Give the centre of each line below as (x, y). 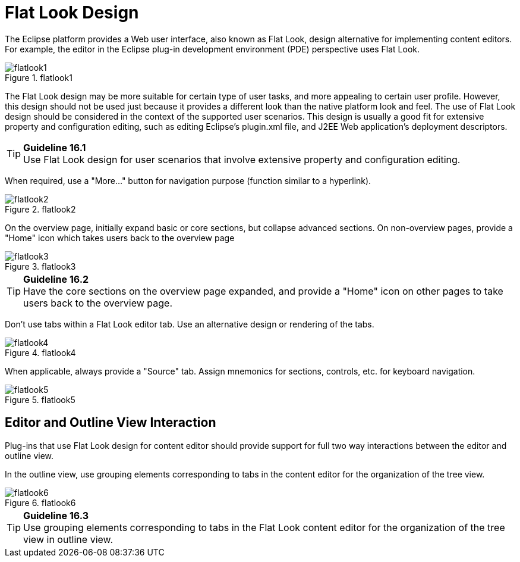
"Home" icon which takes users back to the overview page (120, 238)
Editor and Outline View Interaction (111, 423)
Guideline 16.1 (55, 147)
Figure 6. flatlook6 (40, 502)
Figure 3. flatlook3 (40, 266)
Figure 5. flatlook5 (40, 399)
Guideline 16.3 (56, 515)
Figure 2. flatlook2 (40, 209)
